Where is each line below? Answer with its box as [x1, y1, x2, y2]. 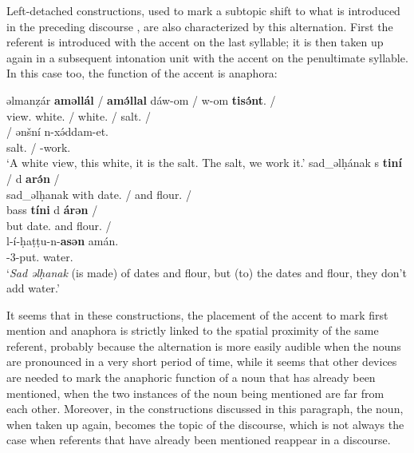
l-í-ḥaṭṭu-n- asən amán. [6, 232, 119, 249]
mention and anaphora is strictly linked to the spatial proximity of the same [6, 322, 379, 339]
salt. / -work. [6, 138, 71, 155]
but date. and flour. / [6, 217, 112, 233]
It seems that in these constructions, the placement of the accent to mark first [6, 306, 388, 323]
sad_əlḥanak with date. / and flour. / [6, 185, 191, 202]
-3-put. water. [6, 248, 73, 264]
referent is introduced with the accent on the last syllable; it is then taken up [6, 34, 384, 50]
